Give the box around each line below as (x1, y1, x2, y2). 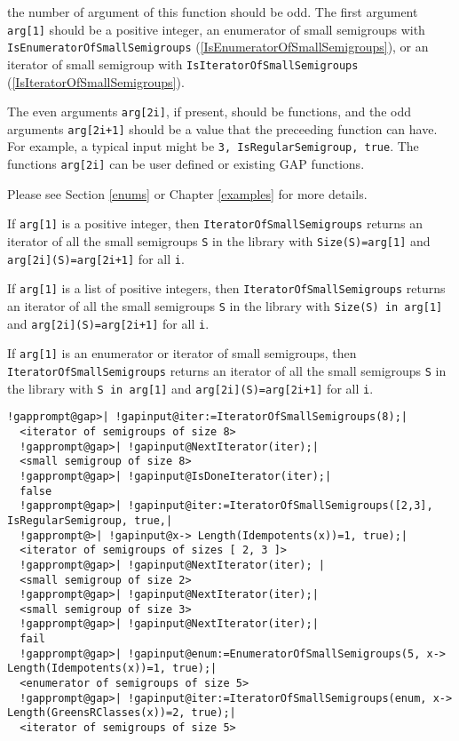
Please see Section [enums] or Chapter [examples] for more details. (7, 184, 368, 203)
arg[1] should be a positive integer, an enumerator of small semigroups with (7, 20, 425, 38)
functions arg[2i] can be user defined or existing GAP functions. (7, 155, 365, 173)
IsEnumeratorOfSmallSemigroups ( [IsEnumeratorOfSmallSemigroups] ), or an (7, 37, 429, 56)
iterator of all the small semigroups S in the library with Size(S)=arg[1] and (7, 232, 431, 251)
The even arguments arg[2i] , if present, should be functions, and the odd (7, 102, 411, 121)
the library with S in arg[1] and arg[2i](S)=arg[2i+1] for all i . (7, 378, 374, 397)
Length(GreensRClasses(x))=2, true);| (7, 706, 236, 720)
